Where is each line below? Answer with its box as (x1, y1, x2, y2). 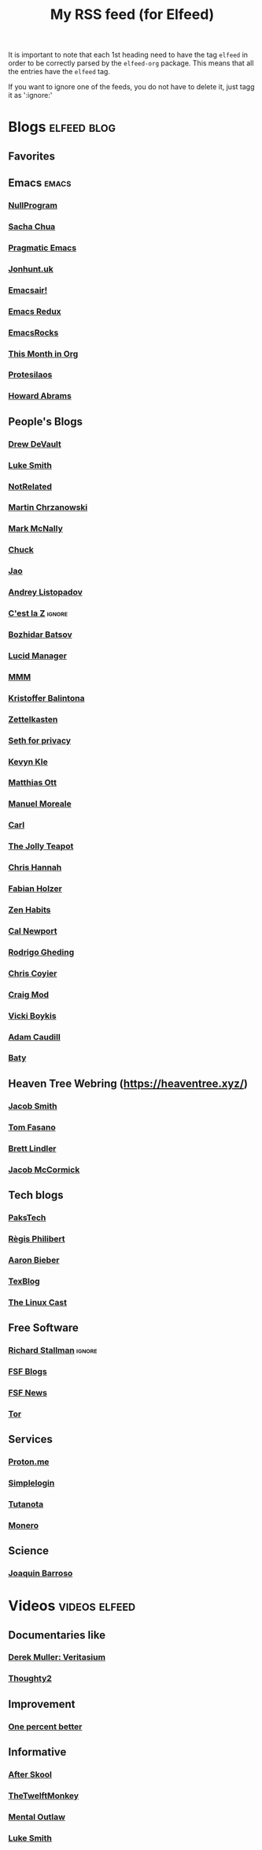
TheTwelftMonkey (8, 1790, 79, 1801)
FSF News (8, 1387, 47, 1398)
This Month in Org (8, 348, 79, 359)
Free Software (8, 1320, 79, 1335)
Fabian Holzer (8, 883, 63, 894)
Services (8, 1432, 54, 1446)
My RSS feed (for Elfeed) (50, 6, 215, 24)
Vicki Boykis (8, 1010, 57, 1021)
